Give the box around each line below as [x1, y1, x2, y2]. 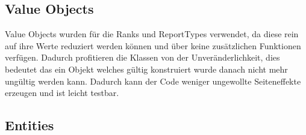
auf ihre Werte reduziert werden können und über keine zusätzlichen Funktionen [5, 39, 301, 52]
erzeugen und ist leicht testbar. [5, 86, 119, 99]
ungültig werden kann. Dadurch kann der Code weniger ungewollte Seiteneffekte [5, 74, 301, 87]
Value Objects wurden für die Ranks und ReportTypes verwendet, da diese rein [5, 28, 299, 40]
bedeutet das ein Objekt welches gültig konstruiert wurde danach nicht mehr [5, 62, 288, 75]
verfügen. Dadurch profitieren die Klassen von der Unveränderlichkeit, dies [5, 51, 280, 64]
